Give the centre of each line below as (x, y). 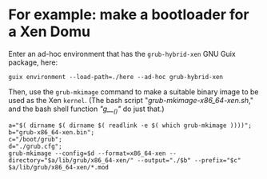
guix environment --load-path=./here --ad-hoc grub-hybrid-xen (116, 77)
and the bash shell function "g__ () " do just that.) (87, 109)
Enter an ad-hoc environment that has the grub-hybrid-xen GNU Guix (122, 54)
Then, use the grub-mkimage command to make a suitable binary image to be (133, 91)
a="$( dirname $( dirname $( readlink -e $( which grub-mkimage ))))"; (130, 125)
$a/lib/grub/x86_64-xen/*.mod (59, 167)
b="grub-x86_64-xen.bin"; (51, 132)
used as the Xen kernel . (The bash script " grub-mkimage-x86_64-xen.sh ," (131, 100)
